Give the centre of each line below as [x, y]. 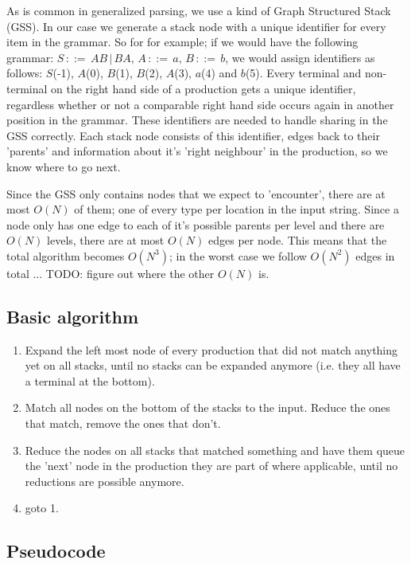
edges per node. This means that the [298, 240]
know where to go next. [64, 166]
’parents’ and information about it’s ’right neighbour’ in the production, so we [197, 151]
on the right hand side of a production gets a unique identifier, [204, 88]
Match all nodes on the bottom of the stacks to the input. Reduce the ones [207, 407]
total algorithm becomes [66, 255]
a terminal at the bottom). [90, 380]
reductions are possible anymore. [105, 481]
